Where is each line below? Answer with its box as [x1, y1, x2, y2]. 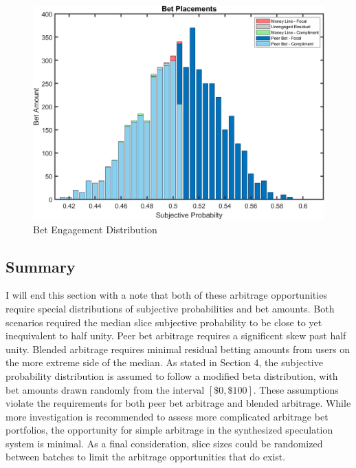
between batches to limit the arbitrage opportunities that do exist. [5, 449, 286, 464]
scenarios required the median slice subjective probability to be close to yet [5, 315, 322, 329]
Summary [5, 255, 76, 277]
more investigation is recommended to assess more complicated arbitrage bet [5, 409, 329, 423]
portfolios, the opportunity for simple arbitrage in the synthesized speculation [5, 423, 333, 437]
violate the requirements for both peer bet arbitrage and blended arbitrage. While [5, 396, 351, 410]
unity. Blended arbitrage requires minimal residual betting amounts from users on [5, 341, 351, 356]
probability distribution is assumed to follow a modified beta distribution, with [5, 368, 338, 383]
